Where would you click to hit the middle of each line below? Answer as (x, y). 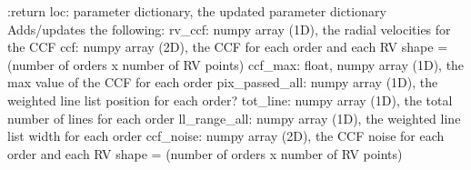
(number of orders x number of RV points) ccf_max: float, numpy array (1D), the (236, 64)
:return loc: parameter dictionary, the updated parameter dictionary (197, 11)
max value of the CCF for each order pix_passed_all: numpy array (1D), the (223, 82)
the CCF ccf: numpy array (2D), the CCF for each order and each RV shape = (228, 47)
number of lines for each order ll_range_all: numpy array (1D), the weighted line (234, 118)
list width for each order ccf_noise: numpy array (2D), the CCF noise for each (226, 136)
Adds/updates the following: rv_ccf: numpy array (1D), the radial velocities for (229, 29)
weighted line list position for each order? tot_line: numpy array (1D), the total (230, 100)
